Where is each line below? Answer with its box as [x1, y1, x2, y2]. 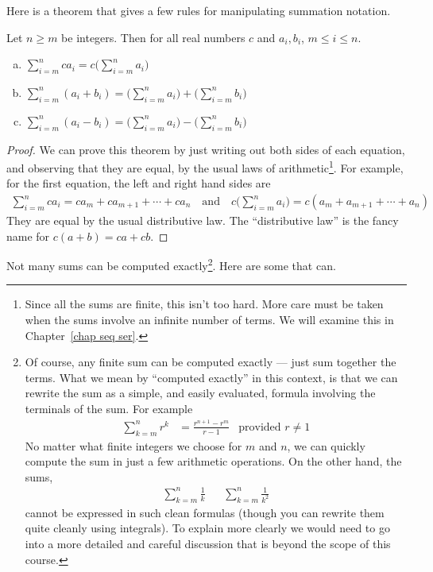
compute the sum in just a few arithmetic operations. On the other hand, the [25, 453, 402, 470]
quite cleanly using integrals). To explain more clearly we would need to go [25, 520, 390, 536]
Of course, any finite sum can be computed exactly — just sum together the [25, 354, 396, 370]
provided [238, 421, 281, 433]
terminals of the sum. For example [25, 400, 193, 417]
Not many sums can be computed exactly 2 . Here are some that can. [6, 255, 336, 273]
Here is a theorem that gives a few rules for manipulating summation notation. [6, 2, 391, 18]
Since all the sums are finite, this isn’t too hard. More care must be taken [25, 296, 384, 312]
